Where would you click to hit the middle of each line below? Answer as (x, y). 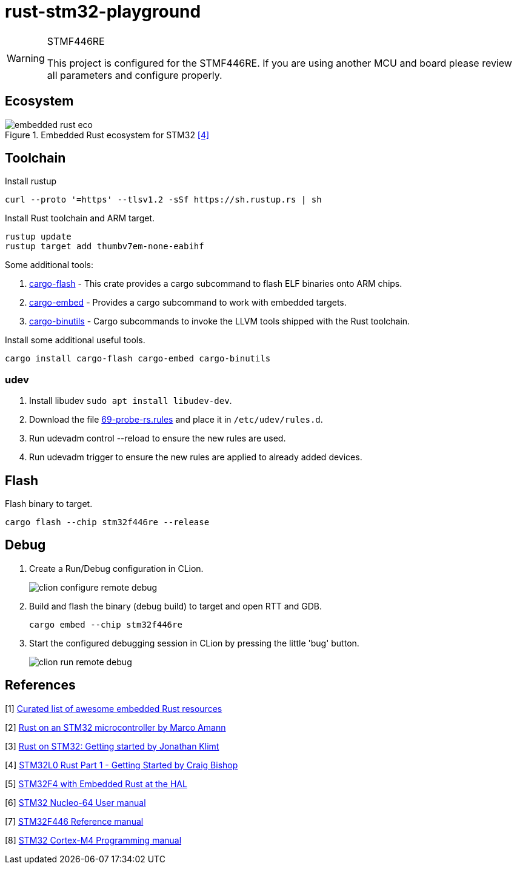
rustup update (38, 237)
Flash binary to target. (49, 504)
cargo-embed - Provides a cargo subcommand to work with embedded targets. (188, 303)
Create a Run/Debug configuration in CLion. (116, 568)
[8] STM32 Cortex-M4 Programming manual (93, 840)
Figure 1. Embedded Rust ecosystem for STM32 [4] (107, 135)
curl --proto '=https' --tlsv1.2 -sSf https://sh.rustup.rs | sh (163, 200)
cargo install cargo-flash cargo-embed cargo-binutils (138, 359)
